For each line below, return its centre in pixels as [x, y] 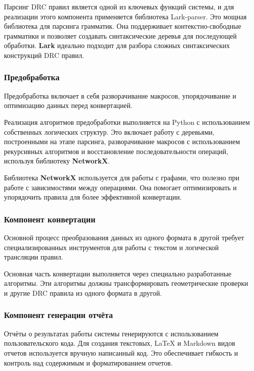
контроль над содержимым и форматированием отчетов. [88, 362]
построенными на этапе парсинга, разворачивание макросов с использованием [122, 141]
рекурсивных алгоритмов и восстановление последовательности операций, [116, 151]
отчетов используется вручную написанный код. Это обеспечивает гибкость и [121, 352]
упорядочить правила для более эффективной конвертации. [93, 197]
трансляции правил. [34, 257]
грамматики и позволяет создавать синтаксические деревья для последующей [121, 35]
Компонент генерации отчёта [58, 315]
